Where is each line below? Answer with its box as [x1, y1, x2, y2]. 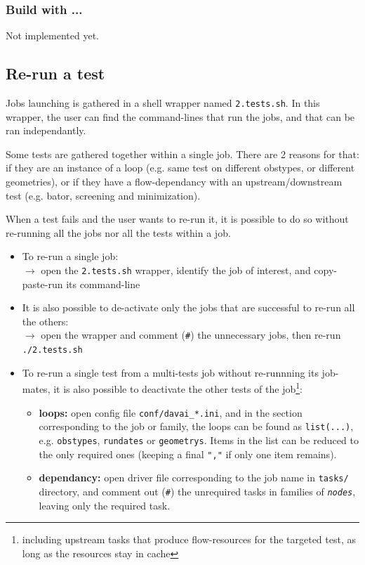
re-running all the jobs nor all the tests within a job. [6, 225, 231, 240]
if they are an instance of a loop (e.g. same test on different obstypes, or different [6, 160, 355, 175]
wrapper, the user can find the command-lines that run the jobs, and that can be [6, 109, 355, 124]
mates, [22, 382, 51, 396]
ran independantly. [6, 123, 86, 138]
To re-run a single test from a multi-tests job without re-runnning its [22, 365, 319, 379]
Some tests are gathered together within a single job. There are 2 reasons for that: [6, 146, 359, 161]
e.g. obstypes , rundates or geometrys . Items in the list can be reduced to [39, 432, 359, 447]
